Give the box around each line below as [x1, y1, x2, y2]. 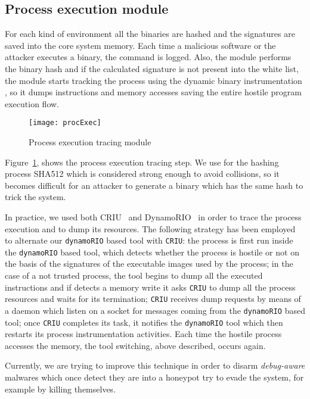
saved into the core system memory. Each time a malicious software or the [5, 39, 276, 51]
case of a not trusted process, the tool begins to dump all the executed [5, 269, 263, 282]
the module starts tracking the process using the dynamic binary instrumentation [5, 74, 302, 86]
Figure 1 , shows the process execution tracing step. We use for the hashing [5, 155, 279, 168]
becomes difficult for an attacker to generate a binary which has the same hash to [5, 179, 303, 191]
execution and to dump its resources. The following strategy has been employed [5, 222, 296, 235]
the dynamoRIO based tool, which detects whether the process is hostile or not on [5, 245, 299, 258]
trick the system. [5, 191, 66, 203]
